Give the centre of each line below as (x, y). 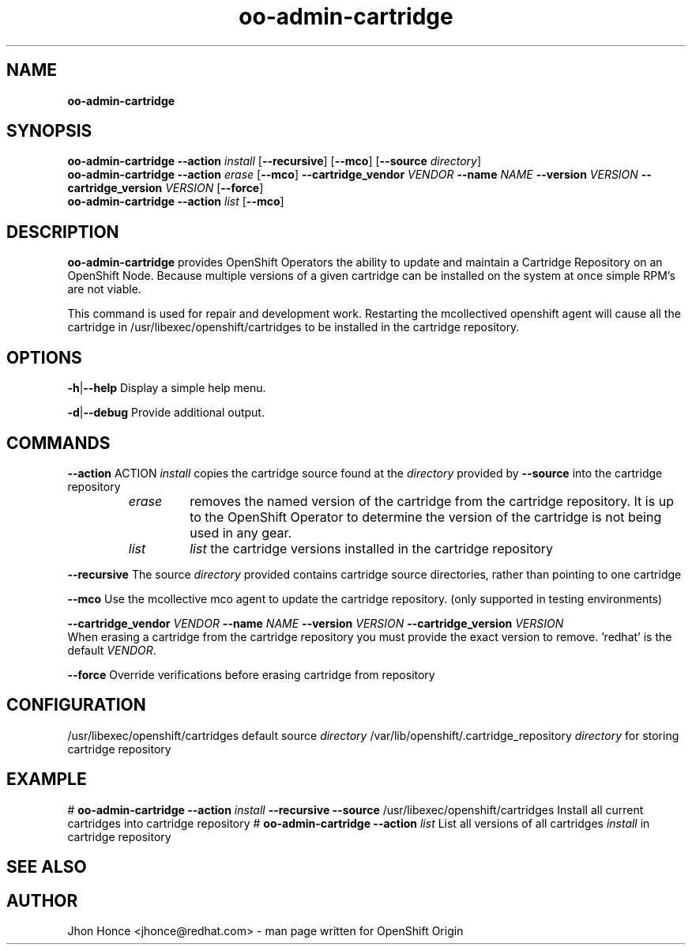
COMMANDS (58, 443)
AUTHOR (42, 900)
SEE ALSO (47, 867)
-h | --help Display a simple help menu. (167, 388)
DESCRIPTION (63, 232)
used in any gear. (241, 532)
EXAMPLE (47, 779)
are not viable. (104, 289)
